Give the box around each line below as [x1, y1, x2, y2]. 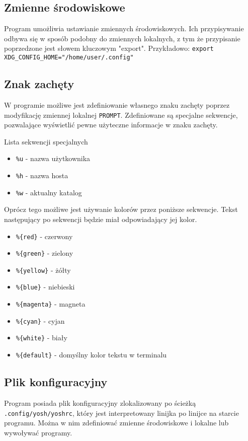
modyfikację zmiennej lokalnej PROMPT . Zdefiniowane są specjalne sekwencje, [4, 109, 238, 120]
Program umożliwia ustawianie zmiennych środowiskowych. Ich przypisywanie [4, 23, 244, 34]
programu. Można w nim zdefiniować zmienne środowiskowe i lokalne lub [4, 417, 229, 428]
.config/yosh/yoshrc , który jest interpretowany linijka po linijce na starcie [4, 407, 239, 418]
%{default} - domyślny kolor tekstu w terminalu [16, 349, 167, 360]
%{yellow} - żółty [16, 264, 71, 275]
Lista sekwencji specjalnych [4, 136, 88, 146]
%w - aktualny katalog [16, 187, 82, 197]
